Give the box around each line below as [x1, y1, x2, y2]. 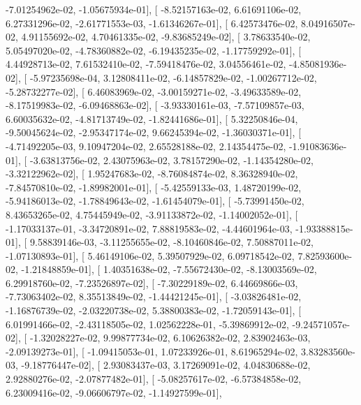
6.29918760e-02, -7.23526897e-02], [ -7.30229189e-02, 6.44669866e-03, [6, 275, 298, 290]
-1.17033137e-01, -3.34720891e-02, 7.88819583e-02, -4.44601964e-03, [6, 221, 293, 235]
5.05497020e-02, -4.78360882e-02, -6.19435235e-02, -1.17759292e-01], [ [6, 43, 302, 57]
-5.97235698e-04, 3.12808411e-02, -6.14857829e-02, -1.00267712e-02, [29, 70, 317, 84]
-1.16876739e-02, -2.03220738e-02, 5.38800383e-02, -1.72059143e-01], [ [6, 303, 302, 318]
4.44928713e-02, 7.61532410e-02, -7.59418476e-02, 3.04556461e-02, [6, 57, 286, 71]
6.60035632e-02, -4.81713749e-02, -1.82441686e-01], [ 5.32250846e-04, [6, 111, 298, 126]
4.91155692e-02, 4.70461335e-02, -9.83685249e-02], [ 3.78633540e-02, [21, 29, 311, 44]
